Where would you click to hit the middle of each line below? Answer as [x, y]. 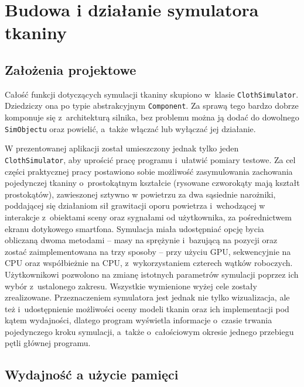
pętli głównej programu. [48, 343]
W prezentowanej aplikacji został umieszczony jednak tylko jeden [122, 148]
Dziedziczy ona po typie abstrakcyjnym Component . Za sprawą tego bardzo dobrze [152, 106]
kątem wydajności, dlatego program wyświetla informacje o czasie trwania [139, 320]
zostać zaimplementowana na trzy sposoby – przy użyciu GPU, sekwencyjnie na [148, 251]
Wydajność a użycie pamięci [92, 374]
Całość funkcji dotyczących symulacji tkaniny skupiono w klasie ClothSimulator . [152, 94]
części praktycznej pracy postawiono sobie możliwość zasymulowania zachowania [149, 171]
